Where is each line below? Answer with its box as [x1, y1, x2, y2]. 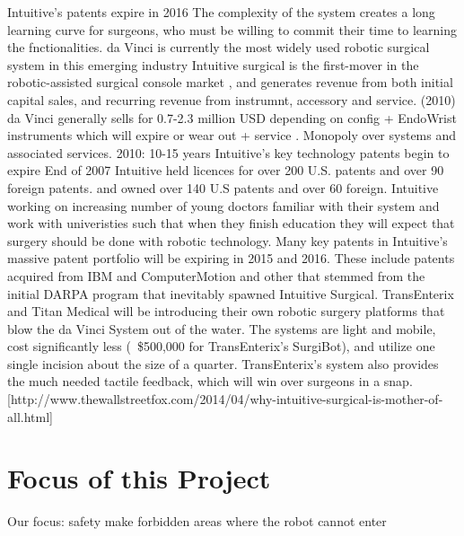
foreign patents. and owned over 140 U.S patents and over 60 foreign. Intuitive [7, 178, 439, 197]
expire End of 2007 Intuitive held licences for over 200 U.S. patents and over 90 [7, 161, 444, 180]
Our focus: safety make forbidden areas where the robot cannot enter [7, 512, 387, 531]
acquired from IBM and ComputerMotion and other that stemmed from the [7, 266, 425, 285]
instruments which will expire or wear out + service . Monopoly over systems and [7, 126, 456, 145]
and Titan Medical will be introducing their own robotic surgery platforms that [7, 302, 445, 321]
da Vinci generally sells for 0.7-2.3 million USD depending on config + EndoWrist [7, 108, 457, 127]
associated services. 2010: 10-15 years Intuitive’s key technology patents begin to [7, 143, 450, 162]
